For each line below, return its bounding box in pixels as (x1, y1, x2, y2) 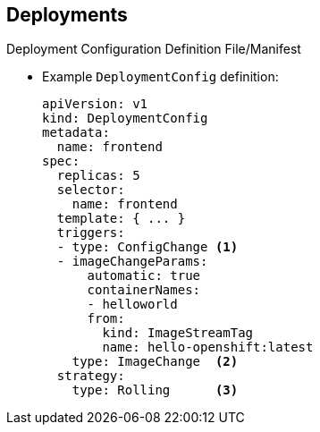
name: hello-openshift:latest (102, 340, 314, 355)
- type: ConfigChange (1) (56, 240, 239, 255)
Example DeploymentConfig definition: (42, 69, 279, 85)
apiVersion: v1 (42, 97, 148, 112)
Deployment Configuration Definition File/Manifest (6, 41, 301, 57)
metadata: (42, 125, 110, 140)
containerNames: (87, 283, 201, 298)
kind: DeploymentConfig (42, 111, 208, 126)
